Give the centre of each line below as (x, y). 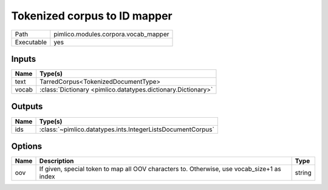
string (303, 173)
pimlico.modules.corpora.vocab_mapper (111, 34)
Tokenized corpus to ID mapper (92, 16)
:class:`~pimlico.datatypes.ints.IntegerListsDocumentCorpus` (127, 129)
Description (56, 161)
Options (27, 146)
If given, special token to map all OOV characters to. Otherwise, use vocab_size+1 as (160, 169)
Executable (31, 42)
